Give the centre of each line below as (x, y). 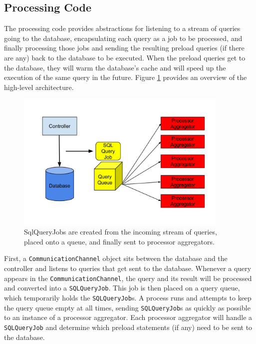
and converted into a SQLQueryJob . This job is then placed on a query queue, (122, 288)
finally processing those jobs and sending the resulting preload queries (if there (124, 48)
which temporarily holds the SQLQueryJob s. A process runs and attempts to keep (128, 297)
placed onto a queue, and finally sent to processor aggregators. (119, 241)
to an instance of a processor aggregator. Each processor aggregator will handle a (128, 317)
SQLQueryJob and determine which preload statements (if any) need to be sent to (128, 327)
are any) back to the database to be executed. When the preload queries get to (125, 57)
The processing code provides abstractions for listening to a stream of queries (122, 28)
